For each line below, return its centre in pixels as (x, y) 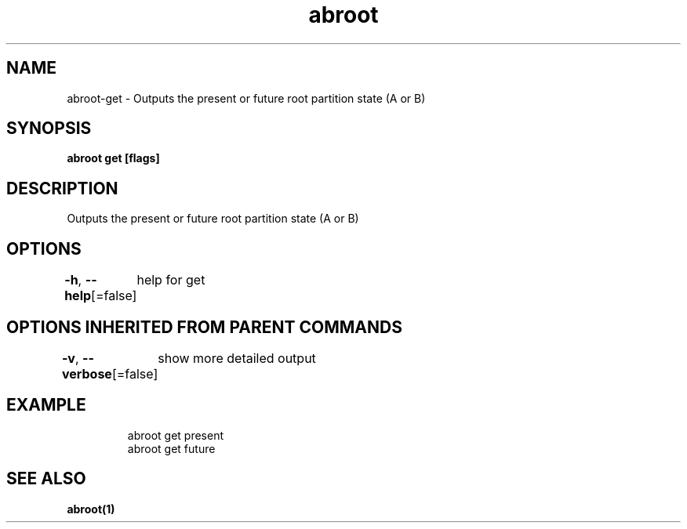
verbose (87, 373)
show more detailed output (237, 358)
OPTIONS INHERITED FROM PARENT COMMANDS (204, 327)
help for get (171, 280)
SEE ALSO (46, 479)
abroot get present (176, 435)
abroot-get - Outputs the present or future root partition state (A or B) (246, 98)
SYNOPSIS (49, 129)
